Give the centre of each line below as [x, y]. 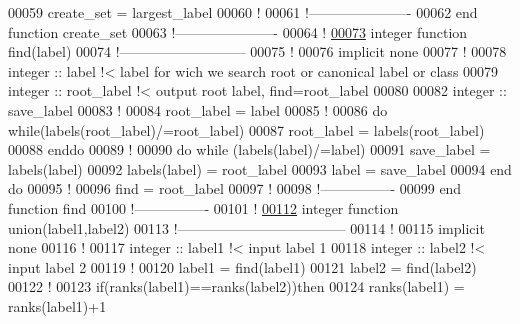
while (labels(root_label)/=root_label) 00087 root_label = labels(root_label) [246, 129]
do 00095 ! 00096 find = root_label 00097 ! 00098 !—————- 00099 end [235, 188]
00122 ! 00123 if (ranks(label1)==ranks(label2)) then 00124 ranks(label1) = [236, 286]
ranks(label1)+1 [57, 305]
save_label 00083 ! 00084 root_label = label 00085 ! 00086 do [198, 109]
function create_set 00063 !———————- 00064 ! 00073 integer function [238, 31]
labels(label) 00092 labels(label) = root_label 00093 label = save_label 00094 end [260, 168]
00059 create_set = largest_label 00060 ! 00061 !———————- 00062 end [243, 12]
